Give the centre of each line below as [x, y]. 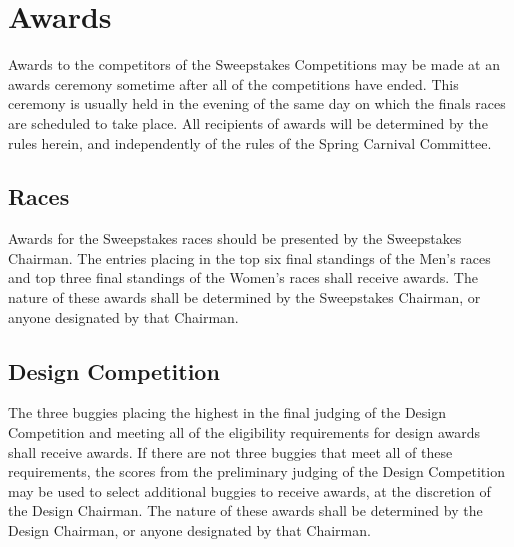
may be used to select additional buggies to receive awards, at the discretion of [249, 490]
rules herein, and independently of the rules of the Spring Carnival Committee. [250, 142]
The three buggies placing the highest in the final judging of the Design [227, 412]
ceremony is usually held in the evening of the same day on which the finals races [257, 103]
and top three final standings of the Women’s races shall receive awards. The [243, 277]
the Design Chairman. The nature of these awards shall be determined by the [245, 510]
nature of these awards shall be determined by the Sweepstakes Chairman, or [244, 297]
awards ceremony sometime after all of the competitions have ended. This [233, 83]
